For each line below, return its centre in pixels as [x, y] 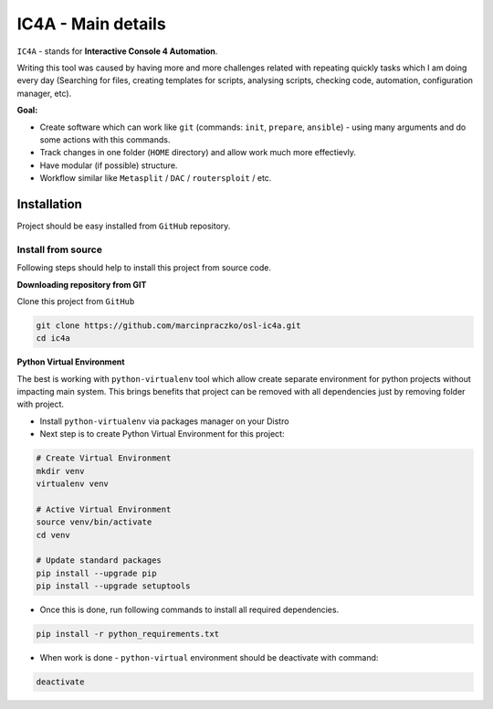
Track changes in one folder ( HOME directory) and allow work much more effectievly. [198, 153]
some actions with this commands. [105, 139]
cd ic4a [53, 339]
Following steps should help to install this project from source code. [144, 268]
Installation [49, 204]
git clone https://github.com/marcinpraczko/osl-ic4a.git [168, 325]
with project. [40, 404]
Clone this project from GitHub [76, 301]
